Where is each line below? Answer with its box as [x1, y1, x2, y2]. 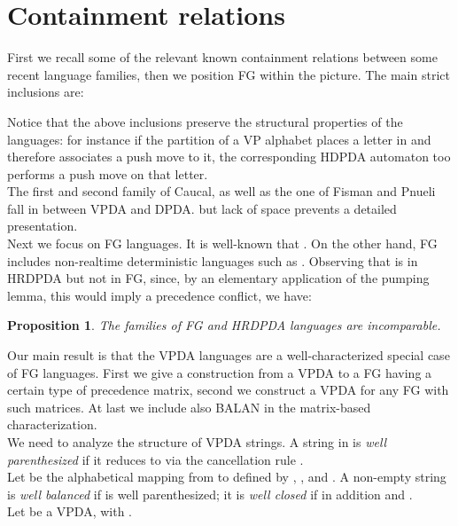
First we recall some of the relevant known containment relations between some [7, 48, 438, 67]
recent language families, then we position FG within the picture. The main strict [7, 65, 450, 83]
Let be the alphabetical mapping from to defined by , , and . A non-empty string [7, 467, 446, 486]
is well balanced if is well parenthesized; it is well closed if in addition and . [7, 484, 413, 503]
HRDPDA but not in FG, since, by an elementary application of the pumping [7, 269, 430, 287]
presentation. [7, 216, 78, 235]
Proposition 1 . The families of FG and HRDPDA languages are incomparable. [7, 316, 441, 334]
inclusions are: [7, 82, 84, 101]
